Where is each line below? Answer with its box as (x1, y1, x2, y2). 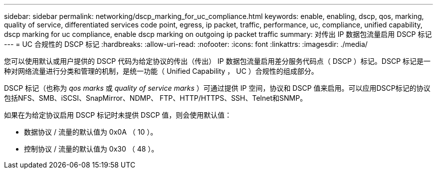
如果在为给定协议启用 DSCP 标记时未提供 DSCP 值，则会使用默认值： (4, 111, 232, 119)
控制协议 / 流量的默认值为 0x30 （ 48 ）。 (24, 145, 159, 153)
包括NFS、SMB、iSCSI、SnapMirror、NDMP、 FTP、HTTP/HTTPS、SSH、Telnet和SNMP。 (4, 94, 307, 102)
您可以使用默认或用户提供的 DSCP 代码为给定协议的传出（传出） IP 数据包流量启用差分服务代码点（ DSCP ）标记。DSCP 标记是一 (4, 57, 431, 65)
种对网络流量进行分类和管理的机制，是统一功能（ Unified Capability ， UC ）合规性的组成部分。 (4, 67, 318, 75)
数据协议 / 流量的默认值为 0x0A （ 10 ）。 (24, 128, 158, 136)
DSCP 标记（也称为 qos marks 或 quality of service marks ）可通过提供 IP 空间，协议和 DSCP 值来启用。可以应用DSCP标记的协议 (4, 84, 431, 92)
